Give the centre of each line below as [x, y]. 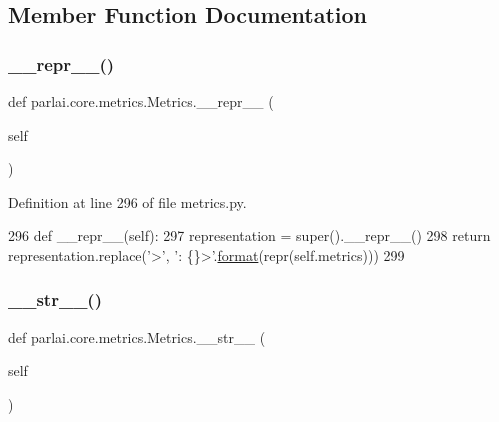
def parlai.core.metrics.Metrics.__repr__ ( [141, 101]
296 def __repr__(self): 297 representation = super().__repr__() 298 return [249, 235]
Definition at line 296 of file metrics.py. [127, 201]
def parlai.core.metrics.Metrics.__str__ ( [137, 336]
